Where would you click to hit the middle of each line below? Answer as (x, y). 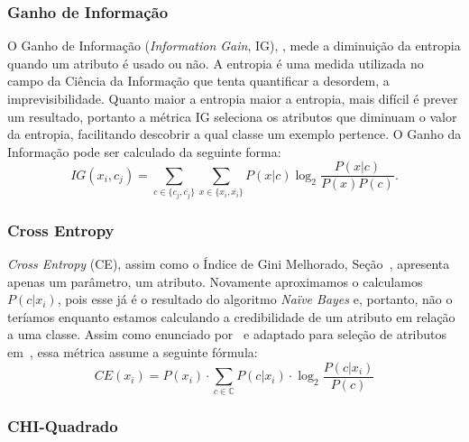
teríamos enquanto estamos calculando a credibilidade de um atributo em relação (231, 316)
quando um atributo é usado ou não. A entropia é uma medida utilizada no (216, 63)
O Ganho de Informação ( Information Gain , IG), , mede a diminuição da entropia (234, 46)
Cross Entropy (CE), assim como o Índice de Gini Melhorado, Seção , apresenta (229, 264)
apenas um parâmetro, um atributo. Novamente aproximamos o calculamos (215, 281)
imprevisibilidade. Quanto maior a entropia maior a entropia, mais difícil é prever (233, 98)
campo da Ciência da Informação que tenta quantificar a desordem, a (198, 81)
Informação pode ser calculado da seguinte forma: (144, 151)
